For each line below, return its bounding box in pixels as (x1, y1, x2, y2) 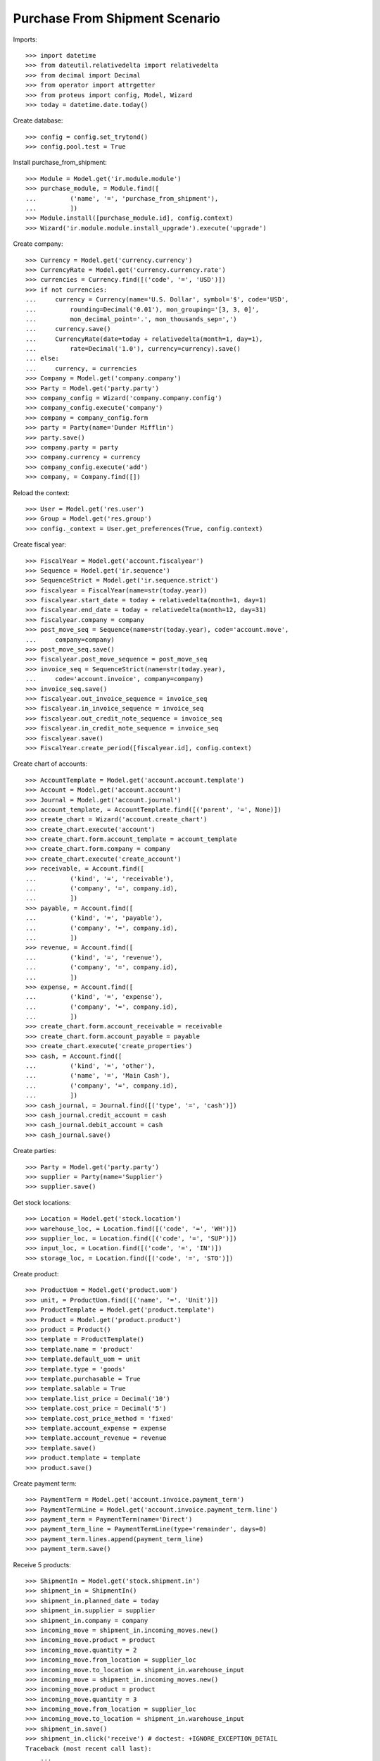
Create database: (13, 116, 63, 125)
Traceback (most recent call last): (25, 1744, 152, 1753)
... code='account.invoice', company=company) (25, 675, 204, 683)
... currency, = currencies (25, 364, 137, 373)
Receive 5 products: (13, 1560, 72, 1569)
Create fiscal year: (13, 540, 67, 549)
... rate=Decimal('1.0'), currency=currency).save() (25, 345, 241, 353)
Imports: (13, 35, 38, 44)
